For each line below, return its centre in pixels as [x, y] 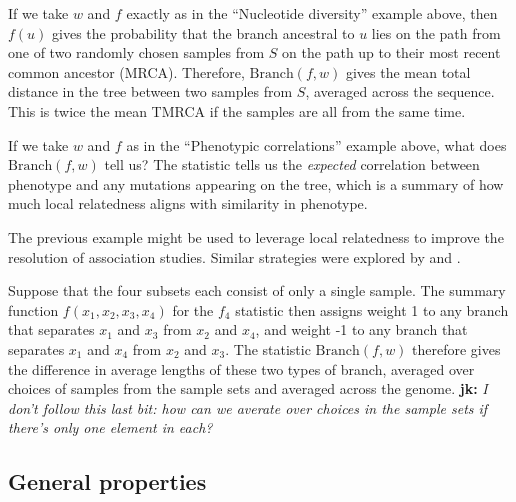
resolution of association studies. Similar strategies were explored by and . [234, 256]
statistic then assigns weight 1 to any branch [372, 309]
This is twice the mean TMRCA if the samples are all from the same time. [237, 110]
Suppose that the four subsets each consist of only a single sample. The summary [257, 290]
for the [193, 309]
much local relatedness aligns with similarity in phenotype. [188, 203]
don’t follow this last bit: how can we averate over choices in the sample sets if [248, 407]
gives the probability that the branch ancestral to [203, 32]
